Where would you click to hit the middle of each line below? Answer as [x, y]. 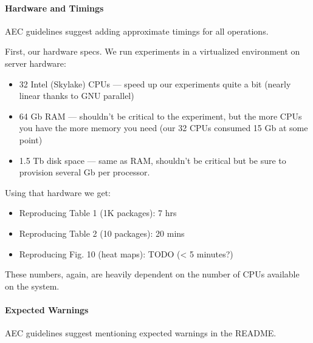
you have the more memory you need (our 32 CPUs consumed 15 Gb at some [163, 128]
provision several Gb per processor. [84, 172]
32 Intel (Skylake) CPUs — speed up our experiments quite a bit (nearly [155, 83]
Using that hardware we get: [58, 192]
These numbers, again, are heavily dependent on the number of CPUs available [152, 274]
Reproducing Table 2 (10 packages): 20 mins [102, 233]
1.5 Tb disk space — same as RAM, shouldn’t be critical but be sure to [153, 160]
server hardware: [36, 63]
